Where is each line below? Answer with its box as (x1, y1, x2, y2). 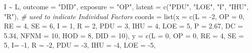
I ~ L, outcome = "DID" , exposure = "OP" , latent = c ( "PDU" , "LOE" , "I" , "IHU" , (4, 1, 249, 11)
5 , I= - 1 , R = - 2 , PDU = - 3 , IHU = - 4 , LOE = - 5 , (4, 40, 156, 50)
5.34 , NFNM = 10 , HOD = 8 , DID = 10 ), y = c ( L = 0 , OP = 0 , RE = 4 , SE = (4, 30, 244, 40)
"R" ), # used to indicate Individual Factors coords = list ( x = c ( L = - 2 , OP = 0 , (4, 11, 245, 21)
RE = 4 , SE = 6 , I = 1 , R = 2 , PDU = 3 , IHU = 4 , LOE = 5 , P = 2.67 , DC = (4, 21, 243, 31)
